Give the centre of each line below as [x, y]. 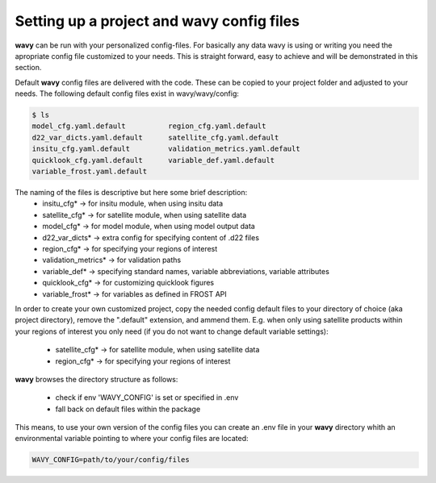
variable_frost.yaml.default [90, 172]
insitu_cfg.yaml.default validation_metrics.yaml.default [166, 149]
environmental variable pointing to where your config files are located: [132, 439]
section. [28, 68]
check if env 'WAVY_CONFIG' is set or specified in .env [147, 398]
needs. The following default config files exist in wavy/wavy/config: [127, 94]
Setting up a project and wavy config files [157, 21]
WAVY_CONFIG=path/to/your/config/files [111, 460]
